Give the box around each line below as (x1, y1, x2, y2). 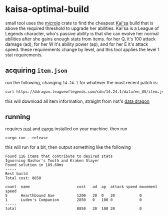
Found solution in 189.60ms (5, 163, 64, 168)
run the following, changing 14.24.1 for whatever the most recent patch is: (5, 79, 158, 85)
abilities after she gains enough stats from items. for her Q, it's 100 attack (5, 36, 156, 42)
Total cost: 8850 (5, 176, 41, 181)
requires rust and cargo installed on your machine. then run (5, 126, 127, 132)
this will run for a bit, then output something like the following (5, 144, 131, 150)
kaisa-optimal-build (5, 3, 89, 15)
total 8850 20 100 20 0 (5, 206, 142, 212)
